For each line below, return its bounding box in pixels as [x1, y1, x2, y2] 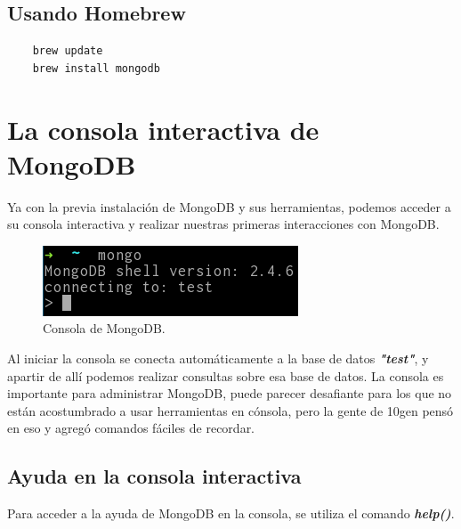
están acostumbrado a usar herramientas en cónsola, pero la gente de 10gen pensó [7, 401, 454, 419]
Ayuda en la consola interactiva [7, 462, 302, 490]
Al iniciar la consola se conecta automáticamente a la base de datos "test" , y [7, 349, 429, 368]
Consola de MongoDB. [43, 319, 166, 338]
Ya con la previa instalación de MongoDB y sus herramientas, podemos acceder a [7, 197, 451, 216]
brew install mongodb [32, 61, 160, 75]
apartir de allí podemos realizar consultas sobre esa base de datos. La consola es [7, 366, 444, 385]
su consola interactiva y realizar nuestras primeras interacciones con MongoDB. [7, 215, 440, 233]
